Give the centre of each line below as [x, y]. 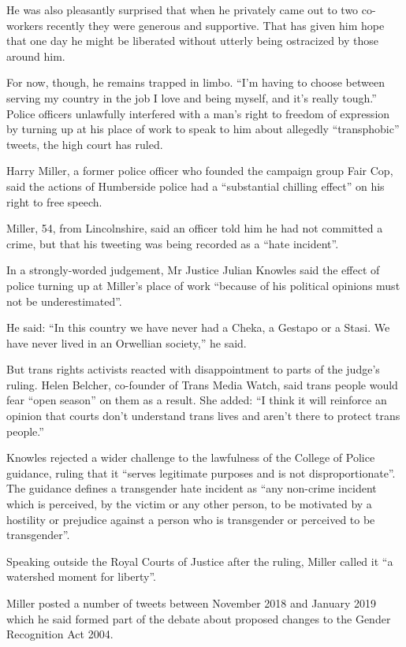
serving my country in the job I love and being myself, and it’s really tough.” [192, 97]
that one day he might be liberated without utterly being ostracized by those [193, 41]
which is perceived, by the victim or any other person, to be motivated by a [189, 504]
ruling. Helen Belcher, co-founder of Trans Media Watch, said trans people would [202, 384]
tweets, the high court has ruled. [85, 144]
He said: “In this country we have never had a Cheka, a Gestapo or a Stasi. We [198, 327]
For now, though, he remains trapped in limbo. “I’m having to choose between [196, 82]
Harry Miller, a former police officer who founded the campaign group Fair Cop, [200, 171]
